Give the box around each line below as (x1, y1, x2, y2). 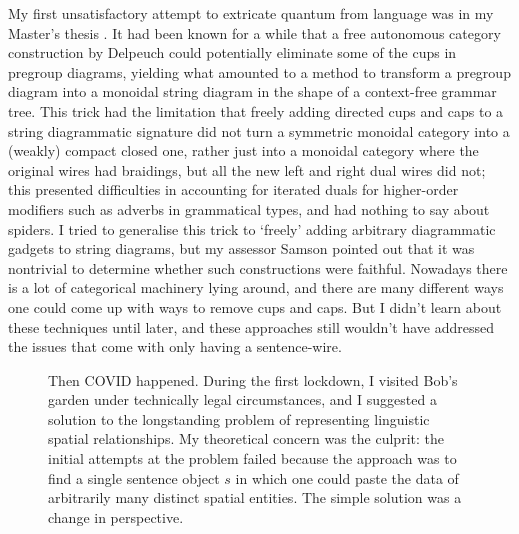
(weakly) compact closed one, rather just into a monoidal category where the (8, 140, 479, 161)
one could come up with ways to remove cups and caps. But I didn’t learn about (8, 296, 502, 317)
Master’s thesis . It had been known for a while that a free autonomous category (8, 22, 501, 43)
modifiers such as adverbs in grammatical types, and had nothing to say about (8, 198, 490, 219)
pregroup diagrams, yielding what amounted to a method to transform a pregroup (8, 61, 511, 82)
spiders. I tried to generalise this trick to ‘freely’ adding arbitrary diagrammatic (8, 218, 496, 239)
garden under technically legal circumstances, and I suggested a (48, 389, 437, 410)
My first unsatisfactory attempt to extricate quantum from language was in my (8, 3, 494, 23)
